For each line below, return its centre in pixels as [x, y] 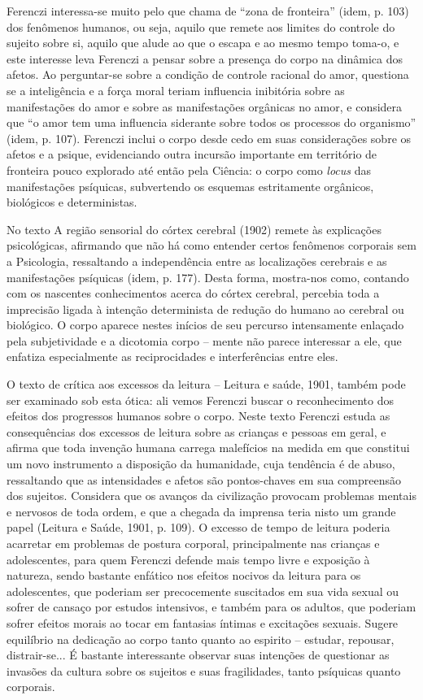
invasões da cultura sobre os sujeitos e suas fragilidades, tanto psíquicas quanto [204, 670]
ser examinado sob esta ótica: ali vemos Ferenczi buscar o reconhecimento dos [200, 400]
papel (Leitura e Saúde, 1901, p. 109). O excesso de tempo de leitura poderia [198, 527]
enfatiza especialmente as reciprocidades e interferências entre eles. [172, 357]
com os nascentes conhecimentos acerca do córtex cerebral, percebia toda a [193, 293]
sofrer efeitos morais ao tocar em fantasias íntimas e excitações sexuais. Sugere [203, 622]
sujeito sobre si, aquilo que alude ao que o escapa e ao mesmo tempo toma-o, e [203, 43]
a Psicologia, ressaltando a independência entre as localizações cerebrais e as [197, 261]
